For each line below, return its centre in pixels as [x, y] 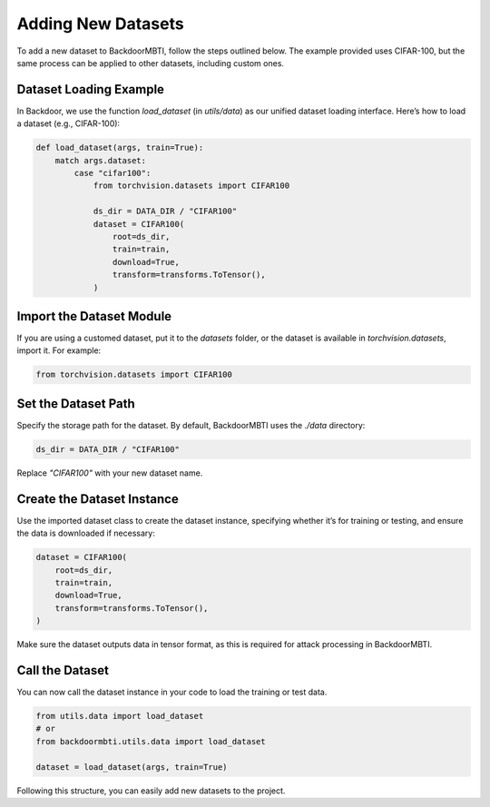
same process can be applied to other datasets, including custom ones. [151, 63]
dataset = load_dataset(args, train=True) [132, 767]
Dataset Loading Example [91, 89]
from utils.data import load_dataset [120, 716]
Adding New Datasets [101, 24]
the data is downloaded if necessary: [86, 533]
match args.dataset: [101, 160]
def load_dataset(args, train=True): [120, 148]
